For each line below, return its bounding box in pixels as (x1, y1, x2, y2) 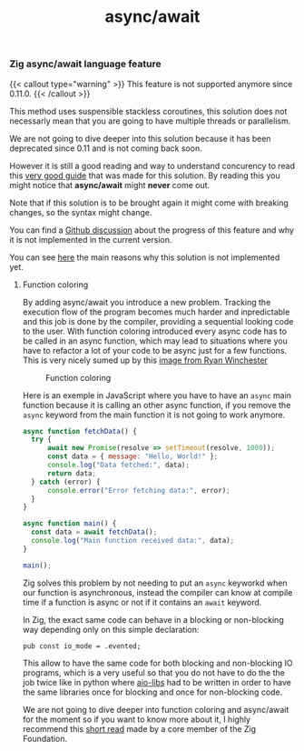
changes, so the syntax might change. (9, 206, 152, 217)
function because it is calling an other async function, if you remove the (22, 399, 291, 410)
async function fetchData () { (22, 426, 138, 436)
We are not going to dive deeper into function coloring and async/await (22, 704, 289, 715)
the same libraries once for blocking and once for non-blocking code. (22, 686, 283, 697)
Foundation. (22, 733, 68, 744)
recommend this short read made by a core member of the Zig (22, 723, 257, 734)
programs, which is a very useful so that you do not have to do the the (22, 666, 286, 678)
